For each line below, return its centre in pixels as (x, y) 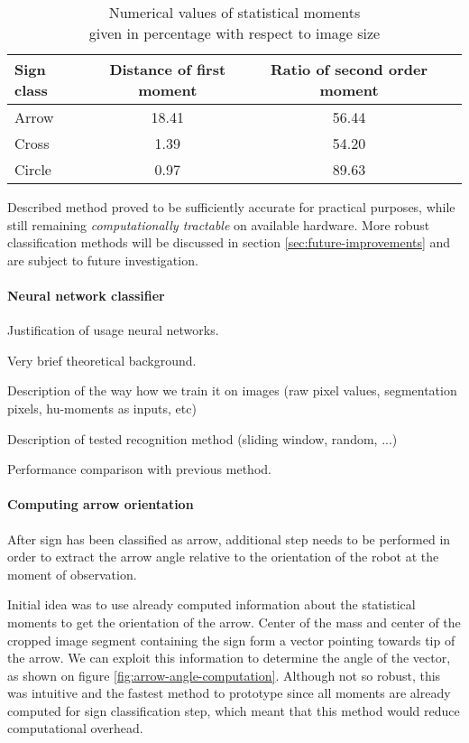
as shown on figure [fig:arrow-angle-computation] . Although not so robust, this (224, 675)
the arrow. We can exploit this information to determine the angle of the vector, (229, 658)
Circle (33, 169)
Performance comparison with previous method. (139, 469)
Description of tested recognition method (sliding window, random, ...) (202, 438)
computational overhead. (75, 728)
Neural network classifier (86, 295)
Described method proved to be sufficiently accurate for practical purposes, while (231, 207)
